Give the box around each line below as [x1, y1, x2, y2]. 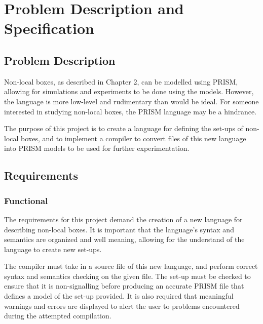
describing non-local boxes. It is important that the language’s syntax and [4, 224, 234, 234]
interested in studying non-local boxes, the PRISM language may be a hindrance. [4, 106, 257, 116]
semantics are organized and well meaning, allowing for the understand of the [4, 234, 245, 245]
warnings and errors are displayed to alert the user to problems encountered [4, 300, 240, 311]
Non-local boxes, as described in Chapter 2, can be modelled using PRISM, [4, 76, 238, 87]
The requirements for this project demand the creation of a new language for [4, 214, 243, 224]
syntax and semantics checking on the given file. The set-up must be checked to [4, 270, 251, 281]
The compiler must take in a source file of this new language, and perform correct [4, 261, 258, 271]
